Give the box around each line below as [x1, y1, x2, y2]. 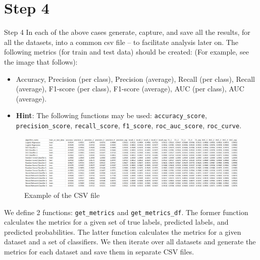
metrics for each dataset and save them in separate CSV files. [4, 246, 194, 256]
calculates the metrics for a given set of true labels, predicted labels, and [4, 217, 229, 227]
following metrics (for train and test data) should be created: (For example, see [4, 46, 249, 57]
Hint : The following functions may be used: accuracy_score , [16, 110, 207, 121]
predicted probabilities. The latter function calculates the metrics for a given [4, 226, 241, 237]
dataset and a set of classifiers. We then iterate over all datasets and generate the [4, 236, 256, 247]
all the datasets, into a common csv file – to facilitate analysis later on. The [4, 36, 238, 47]
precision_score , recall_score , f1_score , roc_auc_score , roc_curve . [16, 120, 242, 130]
